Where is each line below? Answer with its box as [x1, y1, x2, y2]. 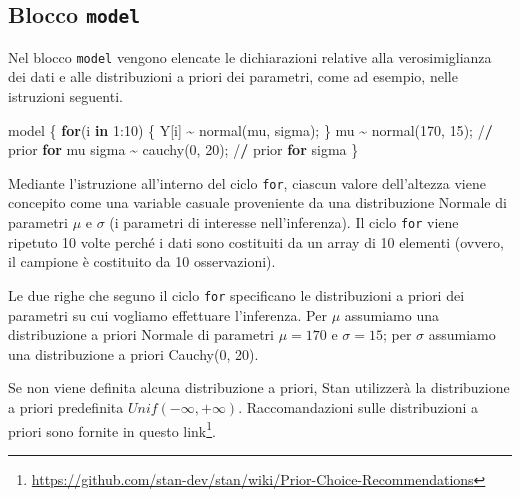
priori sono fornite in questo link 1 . [8, 417, 217, 441]
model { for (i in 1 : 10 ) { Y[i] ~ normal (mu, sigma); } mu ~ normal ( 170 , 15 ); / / [8, 119, 493, 140]
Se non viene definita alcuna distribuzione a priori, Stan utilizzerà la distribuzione [8, 377, 510, 398]
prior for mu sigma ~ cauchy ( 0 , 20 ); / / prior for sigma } [8, 139, 359, 160]
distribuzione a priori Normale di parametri [8, 324, 274, 345]
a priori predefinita [8, 396, 124, 417]
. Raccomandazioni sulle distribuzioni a [238, 396, 479, 417]
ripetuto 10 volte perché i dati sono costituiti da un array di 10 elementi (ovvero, [8, 231, 504, 252]
